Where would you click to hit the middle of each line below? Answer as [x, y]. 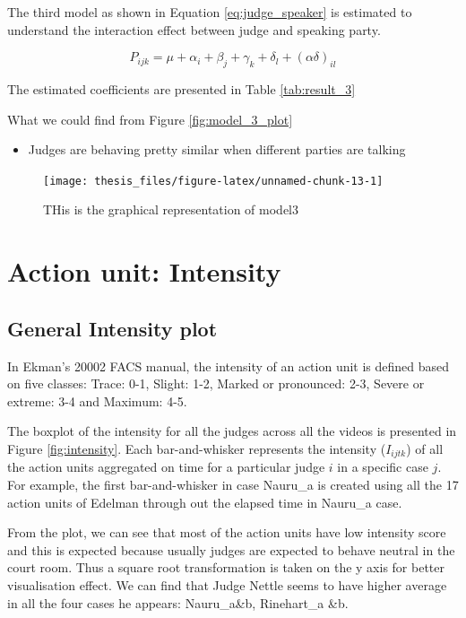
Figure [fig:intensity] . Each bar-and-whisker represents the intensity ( [197, 448]
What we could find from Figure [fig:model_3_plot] [150, 119]
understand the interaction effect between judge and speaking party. [194, 29]
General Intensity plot [112, 328]
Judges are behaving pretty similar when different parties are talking [217, 149]
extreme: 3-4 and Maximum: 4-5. [97, 400]
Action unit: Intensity [144, 271]
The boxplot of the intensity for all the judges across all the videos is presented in [232, 431]
